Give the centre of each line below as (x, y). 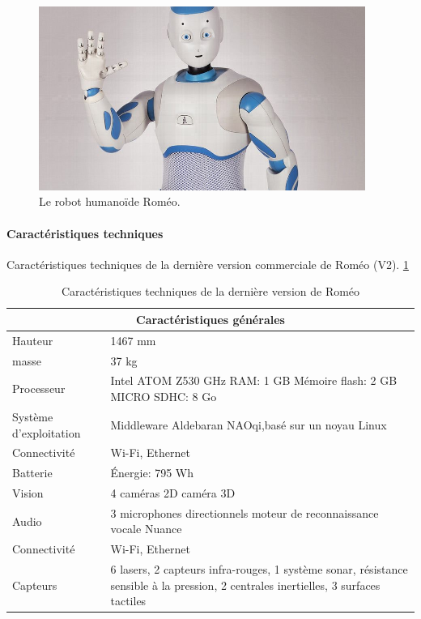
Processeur (39, 388)
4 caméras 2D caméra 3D (173, 493)
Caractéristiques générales (210, 319)
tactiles (128, 601)
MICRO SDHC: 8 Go (164, 397)
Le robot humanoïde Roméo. (110, 201)
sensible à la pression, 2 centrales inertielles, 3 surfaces (245, 585)
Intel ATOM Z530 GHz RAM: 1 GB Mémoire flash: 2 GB (254, 380)
